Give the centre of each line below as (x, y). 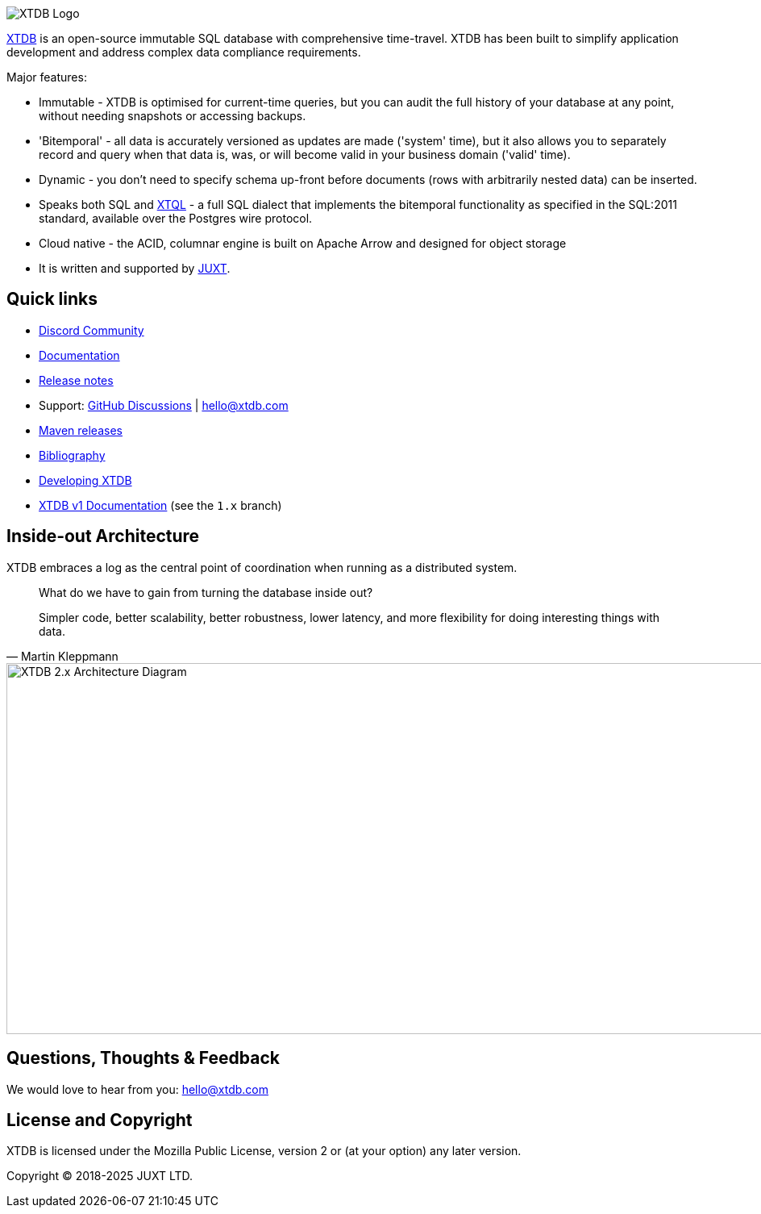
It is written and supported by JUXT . (135, 268)
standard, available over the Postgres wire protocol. (176, 218)
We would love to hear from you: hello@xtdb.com (137, 1089)
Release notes (76, 380)
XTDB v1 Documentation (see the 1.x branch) (160, 505)
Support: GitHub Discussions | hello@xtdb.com (164, 405)
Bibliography (72, 455)
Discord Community (91, 330)
